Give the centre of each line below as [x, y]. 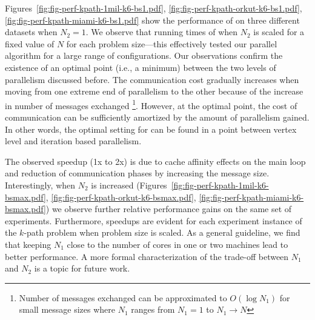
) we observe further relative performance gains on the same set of [169, 209]
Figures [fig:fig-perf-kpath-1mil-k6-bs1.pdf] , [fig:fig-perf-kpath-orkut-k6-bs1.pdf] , [154, 8]
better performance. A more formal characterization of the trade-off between [147, 256]
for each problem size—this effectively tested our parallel [172, 43]
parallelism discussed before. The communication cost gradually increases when [152, 79]
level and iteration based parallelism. [73, 141]
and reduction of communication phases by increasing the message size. [137, 173]
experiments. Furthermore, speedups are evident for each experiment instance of [154, 220]
